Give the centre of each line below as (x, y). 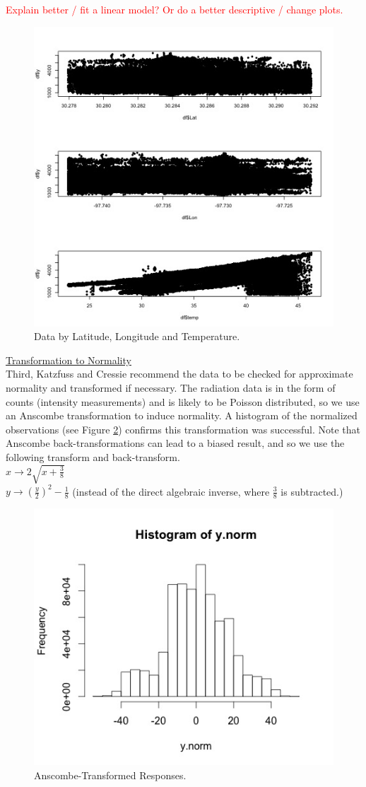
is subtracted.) (312, 491)
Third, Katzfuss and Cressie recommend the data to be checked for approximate (179, 374)
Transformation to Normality (69, 360)
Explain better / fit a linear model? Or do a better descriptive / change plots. (175, 9)
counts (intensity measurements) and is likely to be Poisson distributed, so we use (183, 401)
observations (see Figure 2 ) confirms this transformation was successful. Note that (183, 429)
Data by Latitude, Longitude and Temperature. (137, 336)
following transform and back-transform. (93, 456)
